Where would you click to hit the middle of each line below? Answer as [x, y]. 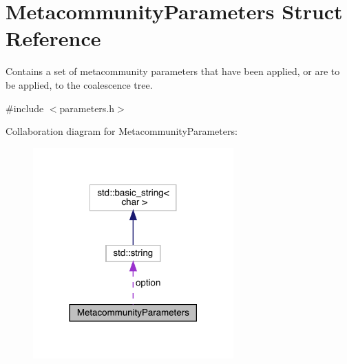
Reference [53, 38]
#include [25, 108]
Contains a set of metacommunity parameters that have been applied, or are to [173, 71]
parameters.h [87, 108]
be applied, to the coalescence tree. [79, 84]
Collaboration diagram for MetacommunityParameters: [122, 131]
